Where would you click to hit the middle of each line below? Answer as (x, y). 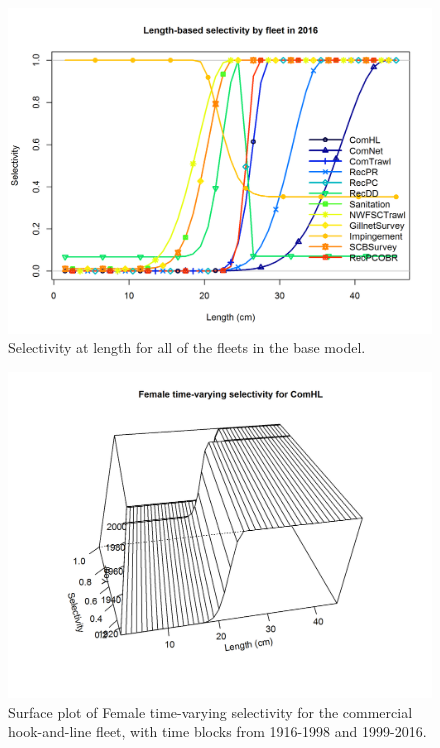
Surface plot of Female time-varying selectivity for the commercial (210, 711)
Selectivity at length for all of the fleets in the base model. (187, 347)
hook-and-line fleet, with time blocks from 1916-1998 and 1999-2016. (217, 731)
